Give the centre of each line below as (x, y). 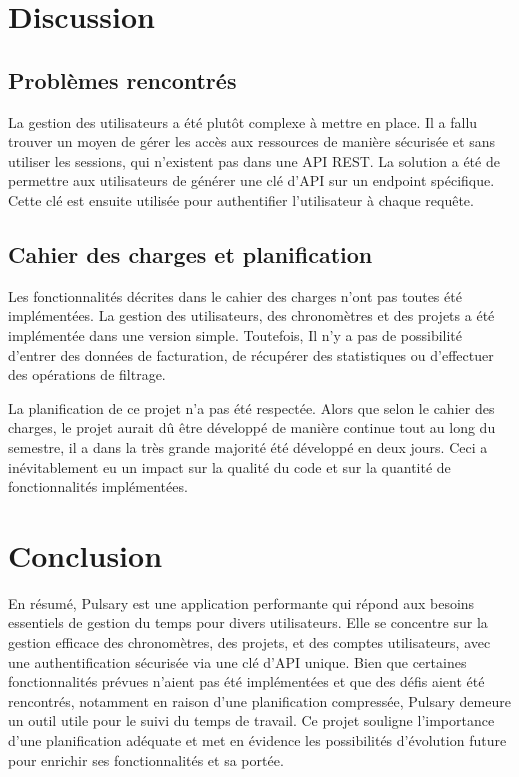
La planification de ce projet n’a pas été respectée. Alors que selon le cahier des (251, 407)
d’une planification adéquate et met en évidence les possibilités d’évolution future (257, 739)
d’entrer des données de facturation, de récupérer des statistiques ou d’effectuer (251, 354)
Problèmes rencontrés (122, 79)
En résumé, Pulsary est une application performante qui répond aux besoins (241, 602)
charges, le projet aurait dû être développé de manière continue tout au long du (252, 427)
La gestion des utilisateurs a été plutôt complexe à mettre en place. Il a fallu (243, 121)
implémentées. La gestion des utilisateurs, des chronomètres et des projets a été (251, 315)
